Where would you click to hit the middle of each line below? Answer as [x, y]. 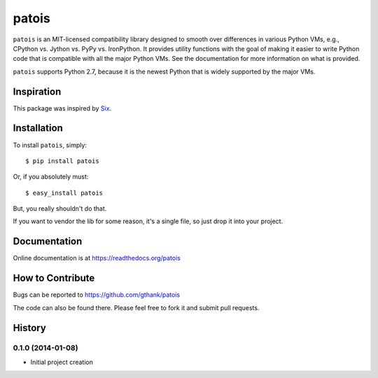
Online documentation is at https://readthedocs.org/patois [97, 258]
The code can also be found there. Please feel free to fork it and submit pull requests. [136, 307]
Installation [38, 128]
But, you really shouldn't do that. [60, 209]
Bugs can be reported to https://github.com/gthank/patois [97, 295]
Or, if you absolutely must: [51, 177]
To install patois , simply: [50, 145]
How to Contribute [54, 278]
